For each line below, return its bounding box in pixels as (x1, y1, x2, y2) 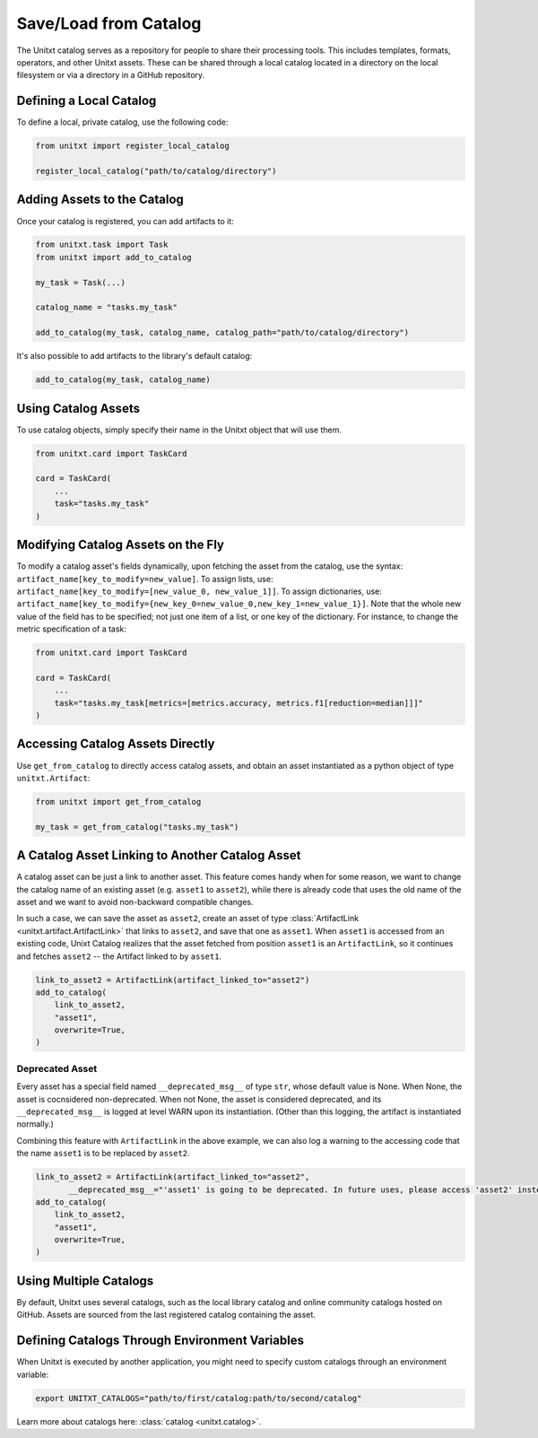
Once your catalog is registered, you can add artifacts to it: (16, 215, 235, 226)
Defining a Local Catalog (16, 93, 157, 109)
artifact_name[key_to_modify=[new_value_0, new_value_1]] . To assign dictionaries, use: (16, 586, 383, 597)
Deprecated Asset (16, 1062, 98, 1075)
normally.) (16, 1119, 54, 1129)
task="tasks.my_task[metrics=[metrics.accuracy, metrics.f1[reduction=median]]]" (54, 698, 423, 708)
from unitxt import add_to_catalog (35, 252, 192, 262)
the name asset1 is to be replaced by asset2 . (16, 1148, 190, 1159)
